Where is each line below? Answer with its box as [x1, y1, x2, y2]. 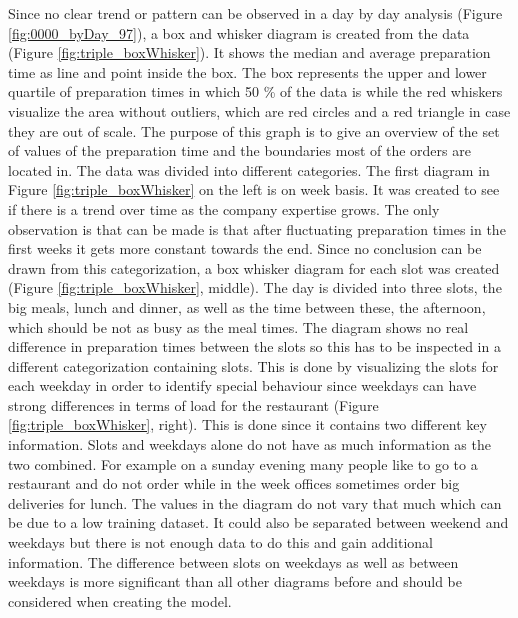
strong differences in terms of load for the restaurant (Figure [8, 394, 379, 415]
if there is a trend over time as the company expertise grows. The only [8, 198, 440, 219]
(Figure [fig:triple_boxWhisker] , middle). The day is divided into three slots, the [8, 277, 502, 298]
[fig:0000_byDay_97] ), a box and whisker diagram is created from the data [8, 22, 470, 43]
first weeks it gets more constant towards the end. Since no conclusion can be [8, 238, 482, 259]
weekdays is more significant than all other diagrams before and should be [8, 571, 462, 592]
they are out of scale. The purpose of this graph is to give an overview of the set [8, 120, 500, 141]
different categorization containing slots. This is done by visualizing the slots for [8, 355, 499, 376]
